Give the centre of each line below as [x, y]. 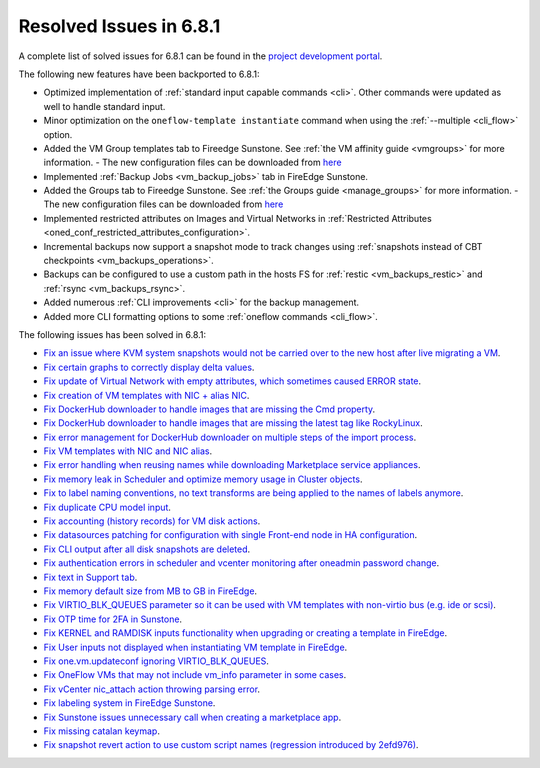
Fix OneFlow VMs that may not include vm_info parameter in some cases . [195, 675]
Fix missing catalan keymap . [101, 731]
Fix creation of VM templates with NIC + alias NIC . [146, 395]
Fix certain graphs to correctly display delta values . [149, 367]
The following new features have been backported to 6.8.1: [139, 74]
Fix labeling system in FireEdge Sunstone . [129, 703]
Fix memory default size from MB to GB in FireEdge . [150, 591]
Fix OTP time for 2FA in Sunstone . [113, 619]
